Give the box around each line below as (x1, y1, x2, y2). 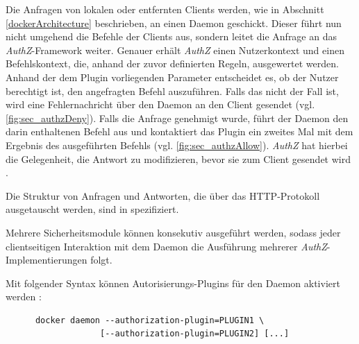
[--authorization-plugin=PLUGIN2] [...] (100, 329, 290, 339)
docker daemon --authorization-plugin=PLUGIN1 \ (35, 315, 265, 325)
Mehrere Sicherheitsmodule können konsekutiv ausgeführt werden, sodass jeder (6, 225, 341, 239)
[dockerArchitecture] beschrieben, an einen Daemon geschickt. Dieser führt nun (6, 15, 342, 30)
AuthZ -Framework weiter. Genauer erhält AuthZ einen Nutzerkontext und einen (6, 42, 344, 57)
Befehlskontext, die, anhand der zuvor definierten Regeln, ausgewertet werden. (6, 56, 339, 71)
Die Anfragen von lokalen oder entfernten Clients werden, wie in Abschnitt (6, 2, 324, 16)
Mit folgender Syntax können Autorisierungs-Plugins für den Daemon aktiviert (6, 275, 340, 290)
